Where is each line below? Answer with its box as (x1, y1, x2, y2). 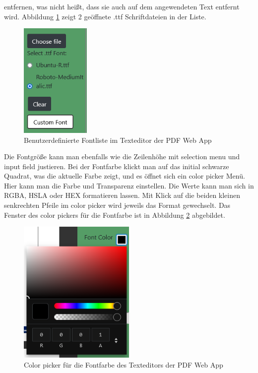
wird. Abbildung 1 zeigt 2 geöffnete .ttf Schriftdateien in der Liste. (4, 11, 206, 21)
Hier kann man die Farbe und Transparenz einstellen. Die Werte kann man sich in (4, 180, 254, 190)
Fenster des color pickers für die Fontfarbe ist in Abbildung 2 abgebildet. (4, 209, 225, 220)
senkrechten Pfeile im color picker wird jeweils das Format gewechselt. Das (4, 200, 231, 210)
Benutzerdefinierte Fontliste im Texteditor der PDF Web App (24, 134, 212, 145)
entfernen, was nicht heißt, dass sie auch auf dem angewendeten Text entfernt (4, 1, 240, 11)
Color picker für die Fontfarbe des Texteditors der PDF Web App (24, 359, 223, 370)
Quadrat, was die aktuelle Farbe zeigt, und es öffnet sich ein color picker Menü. (4, 171, 245, 181)
